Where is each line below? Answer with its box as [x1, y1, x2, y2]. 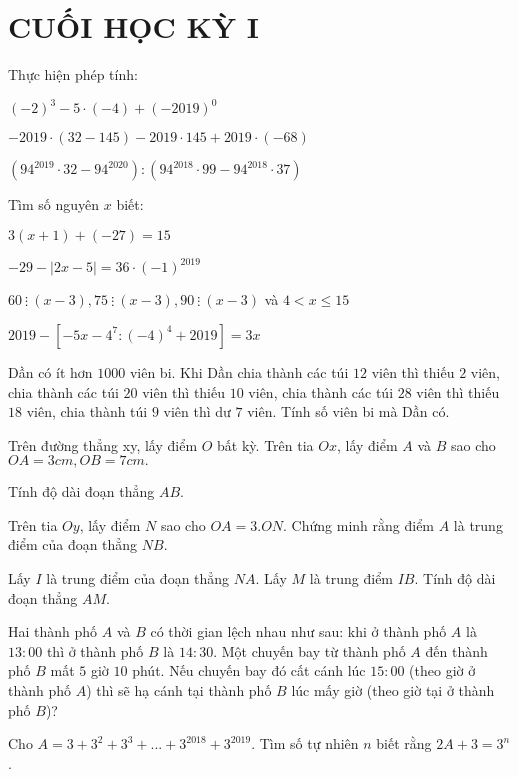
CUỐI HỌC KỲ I [8, 6, 260, 47]
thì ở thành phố [46, 640, 144, 661]
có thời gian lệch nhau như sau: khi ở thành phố [150, 621, 447, 642]
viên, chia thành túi [26, 401, 148, 422]
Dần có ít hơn [8, 361, 93, 382]
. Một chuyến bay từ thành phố [213, 640, 406, 661]
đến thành [425, 640, 488, 661]
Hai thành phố [8, 621, 98, 642]
